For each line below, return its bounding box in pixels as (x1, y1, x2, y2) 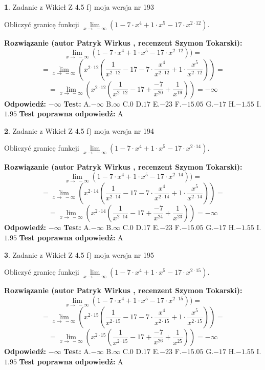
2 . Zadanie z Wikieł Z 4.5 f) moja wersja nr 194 (4, 125, 154, 136)
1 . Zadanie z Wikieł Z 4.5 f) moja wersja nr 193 (4, 2, 154, 12)
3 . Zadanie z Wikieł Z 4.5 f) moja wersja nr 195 (4, 249, 154, 260)
